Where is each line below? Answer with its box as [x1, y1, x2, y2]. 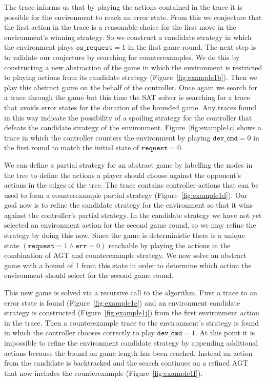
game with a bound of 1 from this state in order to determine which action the [4, 259, 252, 270]
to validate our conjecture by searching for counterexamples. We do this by [4, 51, 240, 62]
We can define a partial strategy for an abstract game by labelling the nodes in [4, 159, 253, 170]
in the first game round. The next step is [128, 42, 256, 52]
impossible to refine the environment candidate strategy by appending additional [4, 337, 258, 348]
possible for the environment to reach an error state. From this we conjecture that [4, 11, 262, 22]
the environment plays [4, 42, 74, 52]
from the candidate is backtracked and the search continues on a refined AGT [4, 357, 249, 368]
